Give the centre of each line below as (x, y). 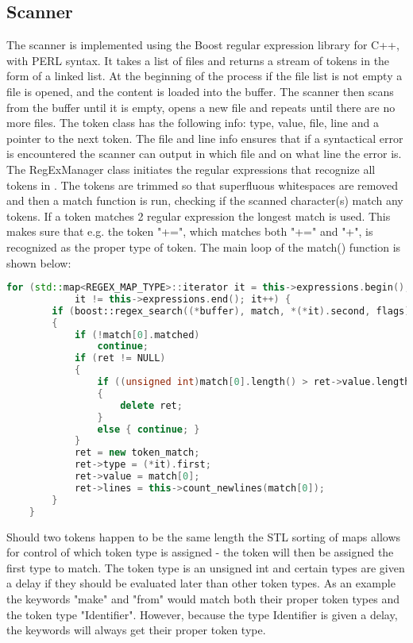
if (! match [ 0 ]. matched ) (137, 335)
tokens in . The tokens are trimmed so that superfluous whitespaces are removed (203, 185)
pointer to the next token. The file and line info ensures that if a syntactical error (205, 138)
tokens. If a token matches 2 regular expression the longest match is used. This (199, 216)
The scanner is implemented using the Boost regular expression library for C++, (203, 45)
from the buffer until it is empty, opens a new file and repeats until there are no (201, 107)
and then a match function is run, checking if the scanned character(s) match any (205, 200)
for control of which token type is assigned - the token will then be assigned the (200, 552)
